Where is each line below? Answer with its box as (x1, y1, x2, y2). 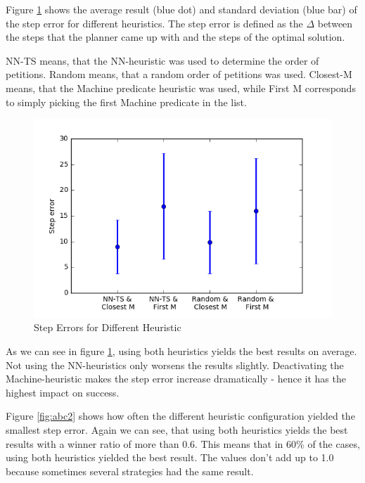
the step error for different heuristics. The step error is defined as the (6, 15, 303, 30)
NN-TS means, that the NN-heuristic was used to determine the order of (6, 53, 319, 67)
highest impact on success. (6, 385, 120, 399)
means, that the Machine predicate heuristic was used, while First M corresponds (6, 80, 356, 95)
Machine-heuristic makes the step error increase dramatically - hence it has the (6, 371, 346, 386)
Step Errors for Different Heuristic (34, 320, 181, 335)
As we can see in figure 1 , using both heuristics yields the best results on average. (6, 344, 357, 358)
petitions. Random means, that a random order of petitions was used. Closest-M (6, 67, 352, 82)
